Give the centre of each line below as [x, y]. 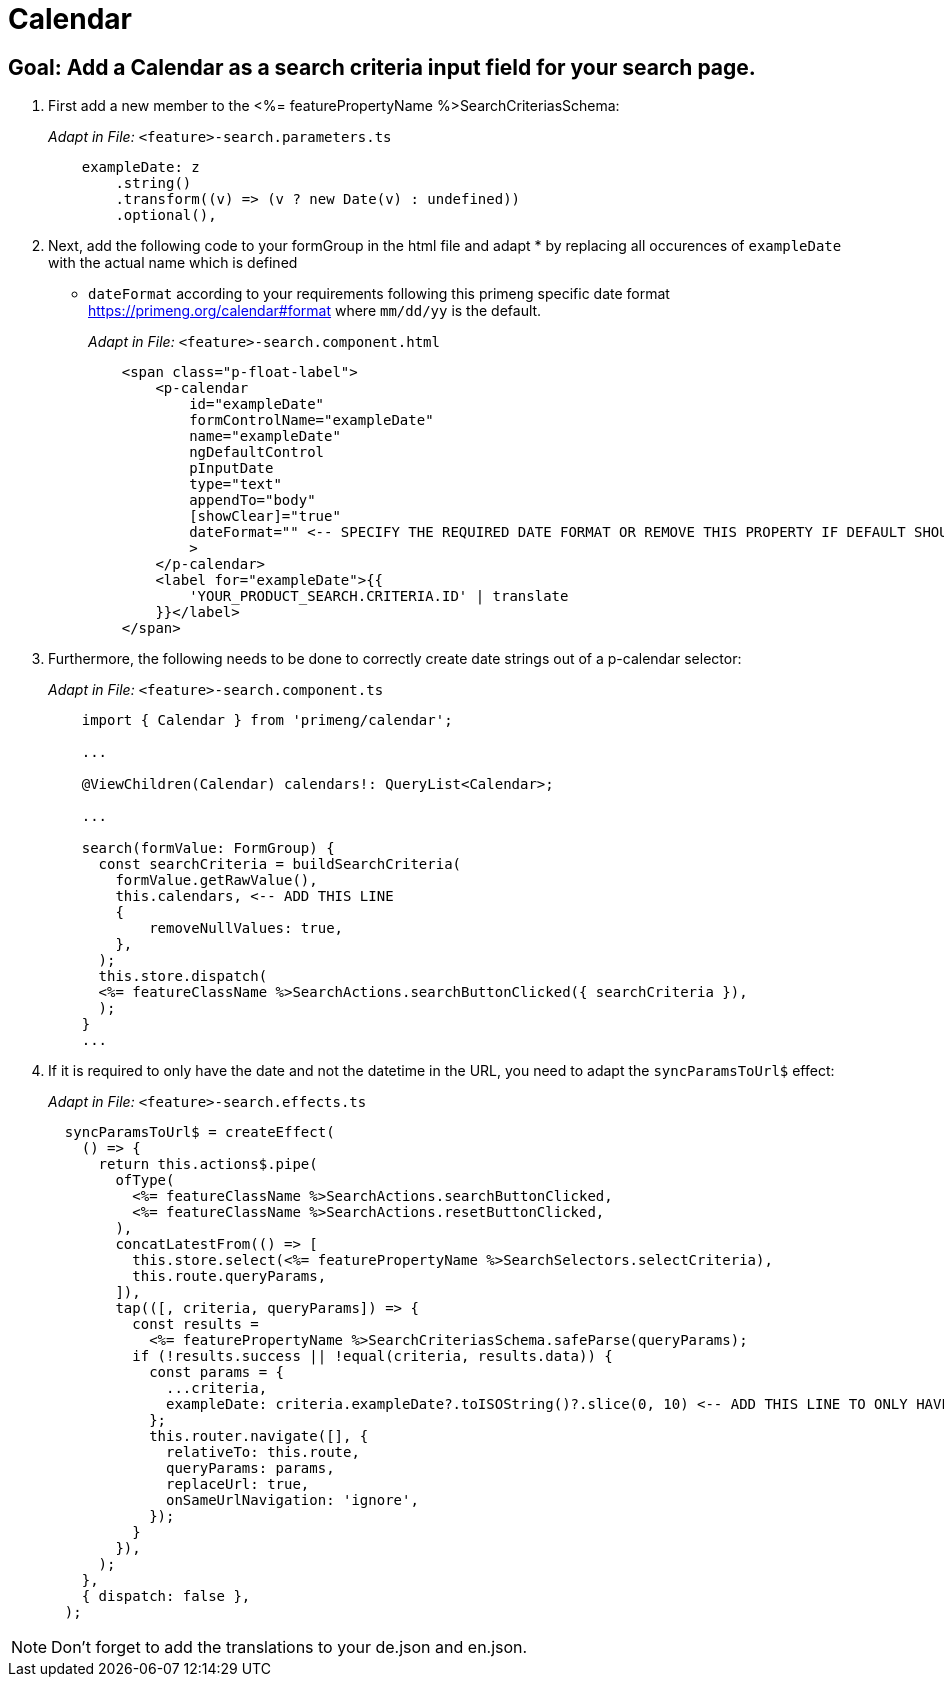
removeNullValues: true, [246, 928]
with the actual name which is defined [173, 263]
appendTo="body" [252, 500]
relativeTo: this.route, [263, 1452]
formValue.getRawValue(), [216, 880]
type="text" [235, 484]
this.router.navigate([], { [259, 1436]
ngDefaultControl [257, 452]
